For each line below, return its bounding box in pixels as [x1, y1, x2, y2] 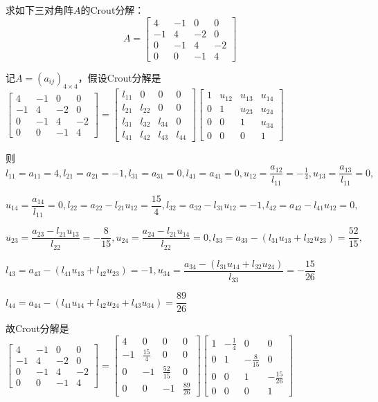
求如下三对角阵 [6, 3, 73, 17]
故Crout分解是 [6, 321, 69, 336]
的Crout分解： [80, 3, 145, 17]
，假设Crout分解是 [78, 70, 161, 84]
